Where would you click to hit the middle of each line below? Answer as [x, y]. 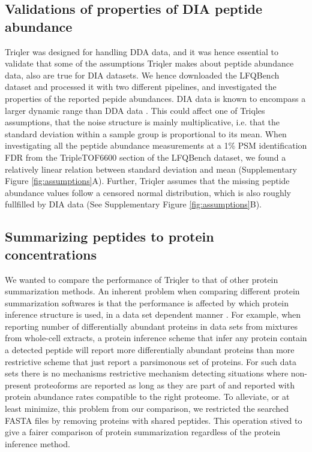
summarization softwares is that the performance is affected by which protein [147, 302]
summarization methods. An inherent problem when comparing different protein [152, 291]
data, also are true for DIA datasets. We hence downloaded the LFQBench [142, 75]
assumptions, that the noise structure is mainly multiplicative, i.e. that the [142, 122]
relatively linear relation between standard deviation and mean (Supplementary [151, 169]
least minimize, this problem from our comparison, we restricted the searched [147, 409]
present [18, 385]
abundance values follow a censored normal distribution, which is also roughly [148, 192]
